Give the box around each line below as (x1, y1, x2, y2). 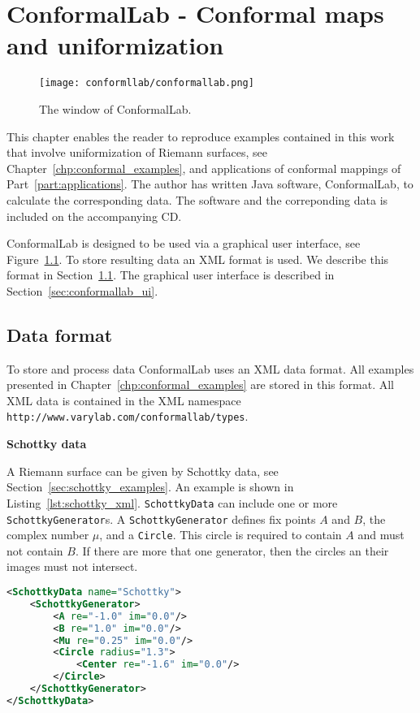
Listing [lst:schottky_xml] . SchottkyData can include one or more (6, 494, 338, 511)
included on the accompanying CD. (6, 207, 182, 224)
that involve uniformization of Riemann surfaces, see (6, 144, 267, 161)
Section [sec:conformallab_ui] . (6, 282, 158, 299)
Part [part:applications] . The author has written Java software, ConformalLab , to (6, 175, 414, 192)
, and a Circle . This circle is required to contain (99, 526, 342, 543)
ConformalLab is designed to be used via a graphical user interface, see (6, 235, 361, 252)
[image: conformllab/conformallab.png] (39, 77, 254, 89)
